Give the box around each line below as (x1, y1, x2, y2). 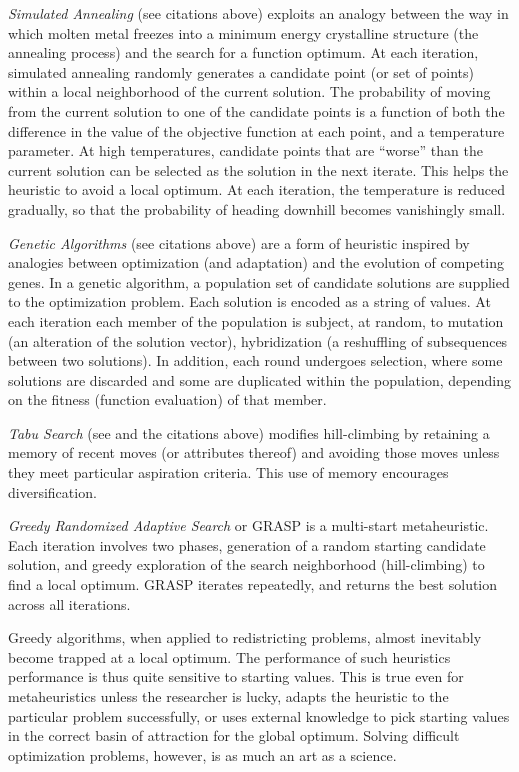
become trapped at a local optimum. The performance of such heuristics (8, 646, 451, 667)
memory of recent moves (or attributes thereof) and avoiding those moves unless (8, 442, 500, 463)
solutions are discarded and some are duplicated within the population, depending (8, 369, 511, 390)
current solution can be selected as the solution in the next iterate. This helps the (8, 159, 509, 180)
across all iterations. (8, 593, 131, 614)
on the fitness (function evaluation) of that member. (8, 389, 327, 410)
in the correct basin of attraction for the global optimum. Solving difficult (8, 725, 460, 746)
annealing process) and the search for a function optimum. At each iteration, (8, 42, 479, 63)
